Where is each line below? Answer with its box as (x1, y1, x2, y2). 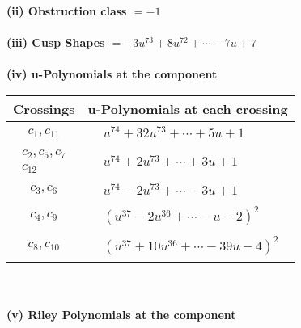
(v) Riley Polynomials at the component (6, 305, 236, 322)
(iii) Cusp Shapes (6, 34, 105, 51)
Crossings (13, 99, 75, 118)
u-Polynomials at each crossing (87, 99, 288, 118)
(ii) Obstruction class (6, 2, 127, 19)
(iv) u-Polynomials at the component (6, 65, 218, 82)
